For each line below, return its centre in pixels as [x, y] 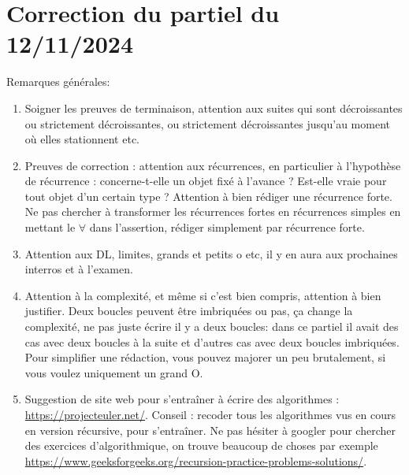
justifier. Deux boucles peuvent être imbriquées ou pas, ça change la [189, 311]
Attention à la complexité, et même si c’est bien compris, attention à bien [203, 295]
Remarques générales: [58, 82]
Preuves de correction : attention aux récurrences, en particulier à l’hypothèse [213, 165]
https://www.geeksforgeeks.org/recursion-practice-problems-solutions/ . [196, 460]
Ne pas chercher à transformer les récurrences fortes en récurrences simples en [213, 212]
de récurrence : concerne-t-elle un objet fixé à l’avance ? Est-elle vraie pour [206, 181]
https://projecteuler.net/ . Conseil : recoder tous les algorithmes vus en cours [210, 414]
